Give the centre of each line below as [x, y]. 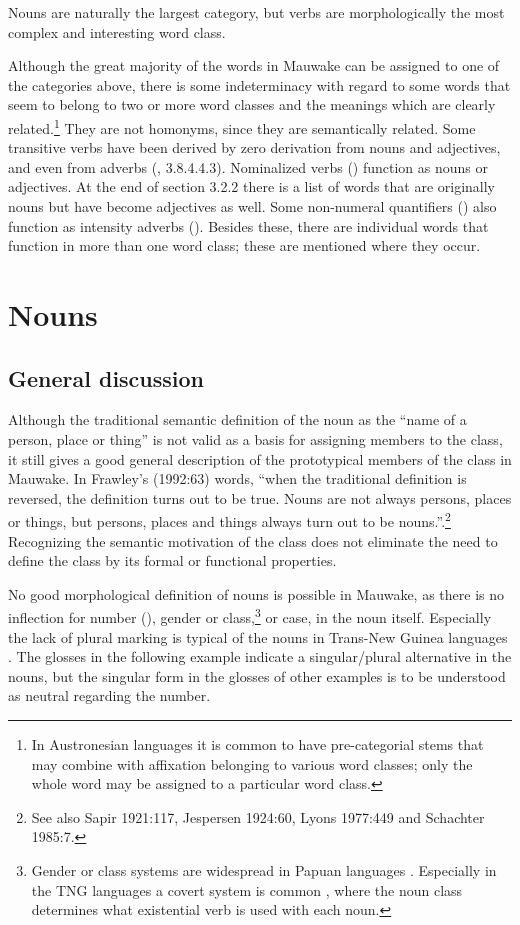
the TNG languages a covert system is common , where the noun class [247, 889]
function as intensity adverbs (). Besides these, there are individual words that [248, 225]
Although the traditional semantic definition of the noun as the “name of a [237, 419]
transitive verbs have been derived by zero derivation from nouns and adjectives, [254, 147]
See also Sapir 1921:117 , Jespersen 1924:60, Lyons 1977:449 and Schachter [258, 816]
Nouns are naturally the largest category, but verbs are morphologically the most [256, 12]
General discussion [106, 377]
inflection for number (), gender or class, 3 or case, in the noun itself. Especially [250, 616]
